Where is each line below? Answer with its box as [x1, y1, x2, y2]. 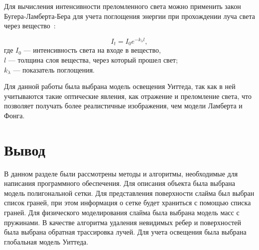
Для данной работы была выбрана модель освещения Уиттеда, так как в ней [4, 81, 236, 91]
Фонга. [4, 110, 25, 120]
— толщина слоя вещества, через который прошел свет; [8, 54, 178, 65]
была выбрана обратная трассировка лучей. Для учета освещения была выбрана [4, 227, 247, 237]
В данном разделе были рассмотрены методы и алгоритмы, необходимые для [4, 168, 238, 178]
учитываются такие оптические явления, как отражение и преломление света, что [4, 90, 252, 101]
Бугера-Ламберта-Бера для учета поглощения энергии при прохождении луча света [4, 10, 255, 21]
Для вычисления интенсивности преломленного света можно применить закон [4, 1, 241, 11]
